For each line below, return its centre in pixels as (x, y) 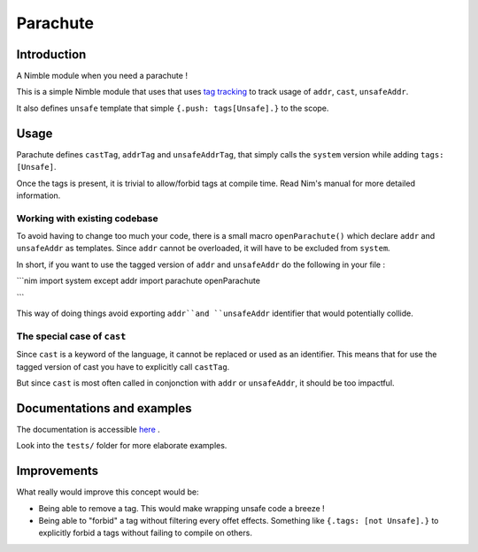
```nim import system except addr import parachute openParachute (139, 281)
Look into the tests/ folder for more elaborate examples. (122, 446)
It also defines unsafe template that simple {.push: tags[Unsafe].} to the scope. (173, 108)
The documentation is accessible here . (89, 429)
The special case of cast (71, 336)
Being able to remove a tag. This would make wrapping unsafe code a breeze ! (181, 508)
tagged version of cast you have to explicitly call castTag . (123, 366)
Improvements (58, 471)
